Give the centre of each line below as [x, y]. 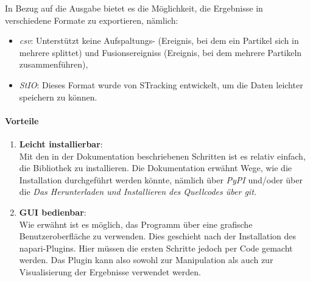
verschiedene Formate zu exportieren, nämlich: [92, 20]
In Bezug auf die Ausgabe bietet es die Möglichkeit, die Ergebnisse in [134, 8]
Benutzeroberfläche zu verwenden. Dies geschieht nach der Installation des [158, 236]
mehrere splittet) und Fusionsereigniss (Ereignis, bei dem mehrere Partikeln [160, 52]
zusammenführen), [54, 64]
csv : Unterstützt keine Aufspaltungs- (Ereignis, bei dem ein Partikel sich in [159, 41]
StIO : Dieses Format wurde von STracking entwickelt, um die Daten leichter [161, 84]
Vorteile [22, 120]
